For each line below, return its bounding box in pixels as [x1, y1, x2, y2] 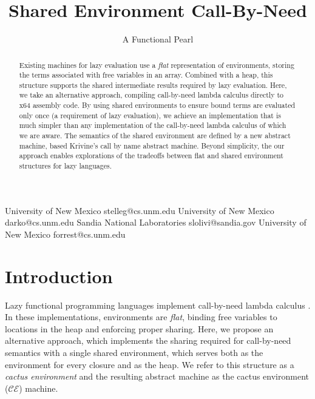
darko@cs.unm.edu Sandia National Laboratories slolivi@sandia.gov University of [5, 216, 307, 229]
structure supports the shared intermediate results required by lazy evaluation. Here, [19, 79, 287, 90]
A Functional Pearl [122, 33, 194, 45]
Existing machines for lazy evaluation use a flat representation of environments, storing [19, 59, 294, 70]
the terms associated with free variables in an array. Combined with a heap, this [19, 70, 273, 80]
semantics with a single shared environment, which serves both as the [5, 346, 263, 359]
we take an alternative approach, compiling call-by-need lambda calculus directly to [19, 90, 283, 100]
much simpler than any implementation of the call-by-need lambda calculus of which [19, 120, 286, 130]
